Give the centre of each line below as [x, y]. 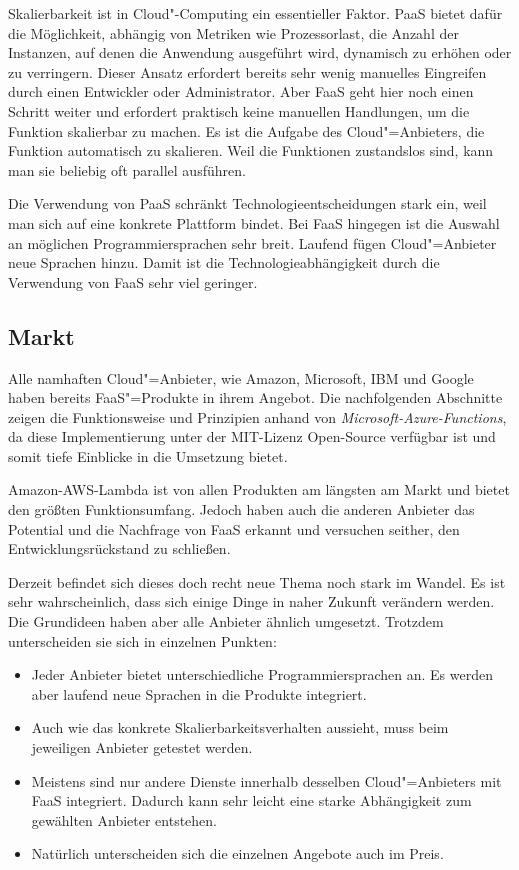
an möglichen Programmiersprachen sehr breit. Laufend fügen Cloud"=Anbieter [252, 242]
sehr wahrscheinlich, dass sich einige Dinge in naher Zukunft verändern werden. [251, 601]
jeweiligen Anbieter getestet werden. [142, 747]
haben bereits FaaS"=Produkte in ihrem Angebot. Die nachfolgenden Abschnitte [255, 397]
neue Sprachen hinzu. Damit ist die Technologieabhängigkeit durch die [224, 262]
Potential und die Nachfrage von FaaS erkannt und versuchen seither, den [234, 528]
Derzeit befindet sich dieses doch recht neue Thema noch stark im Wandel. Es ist [257, 581]
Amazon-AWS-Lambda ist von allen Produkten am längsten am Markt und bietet [259, 489]
